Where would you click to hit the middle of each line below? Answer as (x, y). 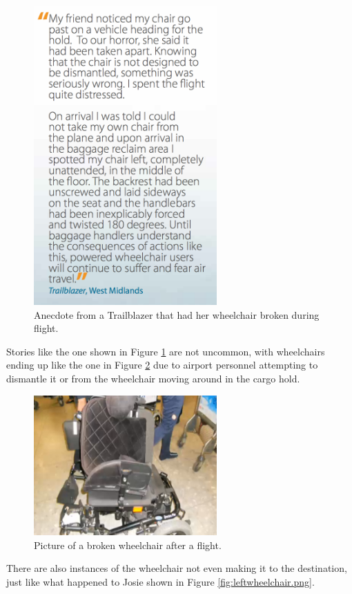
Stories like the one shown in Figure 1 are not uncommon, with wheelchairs (166, 351)
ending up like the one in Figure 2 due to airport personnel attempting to (162, 365)
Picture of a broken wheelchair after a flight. (128, 545)
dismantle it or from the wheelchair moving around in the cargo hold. (153, 379)
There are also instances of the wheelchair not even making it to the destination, (177, 568)
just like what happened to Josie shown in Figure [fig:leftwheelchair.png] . (160, 581)
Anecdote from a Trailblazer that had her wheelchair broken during (177, 314)
